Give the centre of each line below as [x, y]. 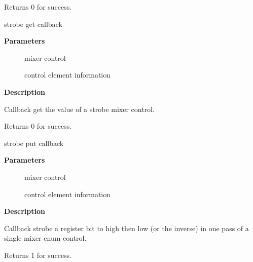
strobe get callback [33, 24]
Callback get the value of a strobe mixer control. [79, 109]
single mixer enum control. [45, 238]
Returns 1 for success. [38, 255]
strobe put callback [34, 143]
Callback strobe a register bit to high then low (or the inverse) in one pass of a [126, 228]
